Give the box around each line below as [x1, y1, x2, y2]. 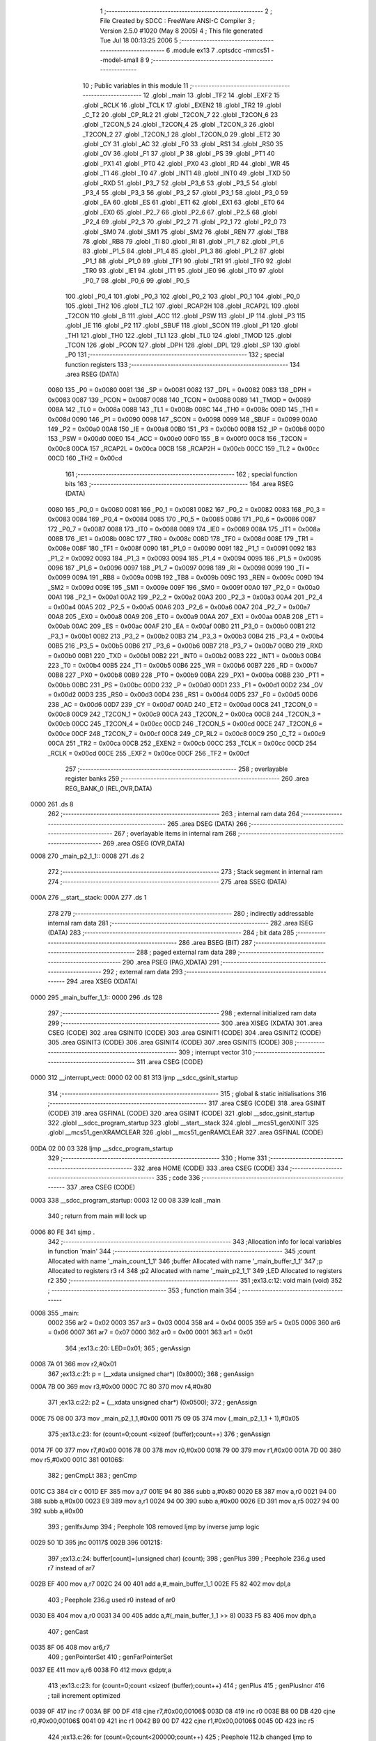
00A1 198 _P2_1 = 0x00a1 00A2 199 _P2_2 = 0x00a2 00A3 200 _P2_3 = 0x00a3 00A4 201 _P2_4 [47, 593, 323, 602]
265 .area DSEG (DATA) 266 [167, 819, 248, 828]
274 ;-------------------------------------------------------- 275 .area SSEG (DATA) [47, 877, 288, 886]
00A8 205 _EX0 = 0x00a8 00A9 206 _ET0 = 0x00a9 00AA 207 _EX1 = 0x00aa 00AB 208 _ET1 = [47, 613, 324, 621]
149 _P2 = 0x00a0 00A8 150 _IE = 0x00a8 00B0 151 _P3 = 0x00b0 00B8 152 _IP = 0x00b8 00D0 [47, 425, 325, 433]
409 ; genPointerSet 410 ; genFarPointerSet [47, 1653, 173, 1661]
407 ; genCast [47, 1627, 88, 1636]
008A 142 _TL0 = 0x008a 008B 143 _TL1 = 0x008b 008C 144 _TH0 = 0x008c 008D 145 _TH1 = [47, 405, 320, 414]
